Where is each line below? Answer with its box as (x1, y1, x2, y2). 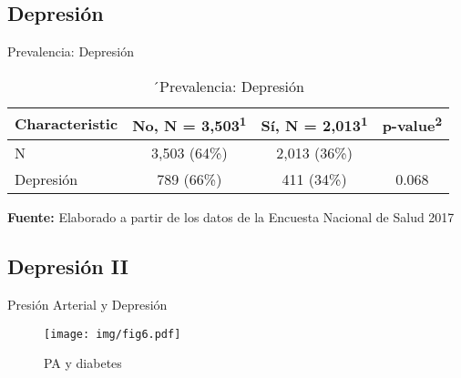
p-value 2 (382, 111, 443, 137)
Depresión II (7, 252, 128, 281)
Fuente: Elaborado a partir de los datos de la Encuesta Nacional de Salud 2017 (7, 208, 455, 227)
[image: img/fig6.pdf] (44, 327, 181, 341)
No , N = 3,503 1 (132, 111, 247, 137)
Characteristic (15, 113, 118, 135)
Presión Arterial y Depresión (7, 294, 168, 313)
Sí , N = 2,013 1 (261, 111, 368, 137)
